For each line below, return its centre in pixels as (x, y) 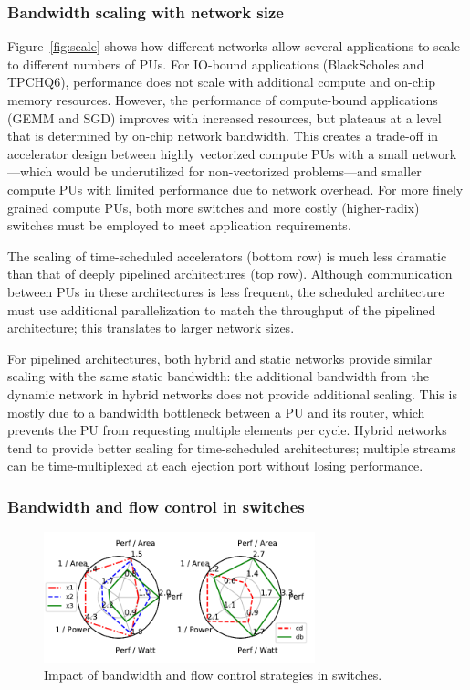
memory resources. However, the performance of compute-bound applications (223, 100)
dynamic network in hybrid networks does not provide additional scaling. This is (232, 393)
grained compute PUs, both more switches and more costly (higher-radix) (214, 207)
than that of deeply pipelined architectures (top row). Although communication (230, 274)
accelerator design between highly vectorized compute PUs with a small (208, 153)
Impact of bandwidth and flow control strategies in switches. (213, 675)
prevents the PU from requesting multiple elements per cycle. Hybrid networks (227, 430)
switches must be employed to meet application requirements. (179, 225)
